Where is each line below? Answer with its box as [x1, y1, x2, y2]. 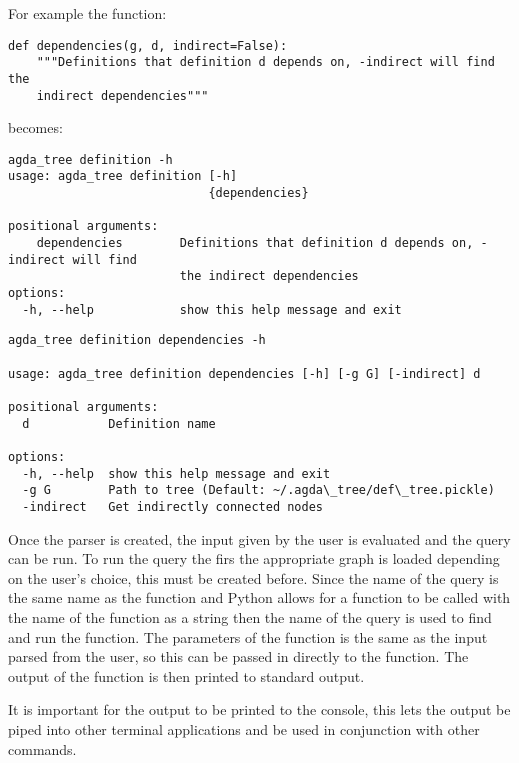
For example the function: [8, 3, 167, 23]
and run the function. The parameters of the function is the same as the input [8, 626, 488, 647]
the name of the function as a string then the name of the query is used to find [8, 606, 492, 627]
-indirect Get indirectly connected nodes [22, 499, 323, 514]
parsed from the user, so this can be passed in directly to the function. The [8, 646, 469, 667]
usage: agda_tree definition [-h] [8, 169, 238, 184]
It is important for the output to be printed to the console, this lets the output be [8, 699, 511, 720]
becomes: [8, 117, 63, 138]
